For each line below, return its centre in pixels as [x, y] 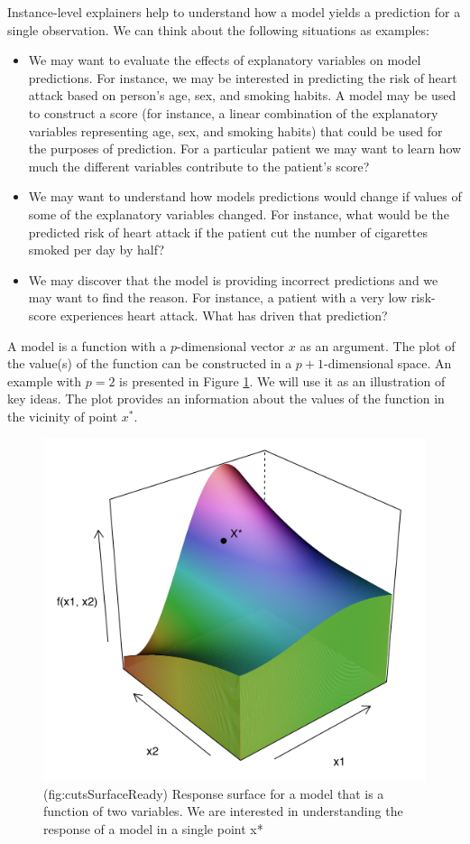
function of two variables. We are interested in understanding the [223, 811]
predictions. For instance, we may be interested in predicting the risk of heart [243, 77]
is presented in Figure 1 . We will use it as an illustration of [282, 380]
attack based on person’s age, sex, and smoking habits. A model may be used [242, 95]
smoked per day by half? [97, 250]
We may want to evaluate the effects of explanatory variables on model [225, 60]
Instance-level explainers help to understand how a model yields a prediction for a [234, 12]
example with [45, 380]
